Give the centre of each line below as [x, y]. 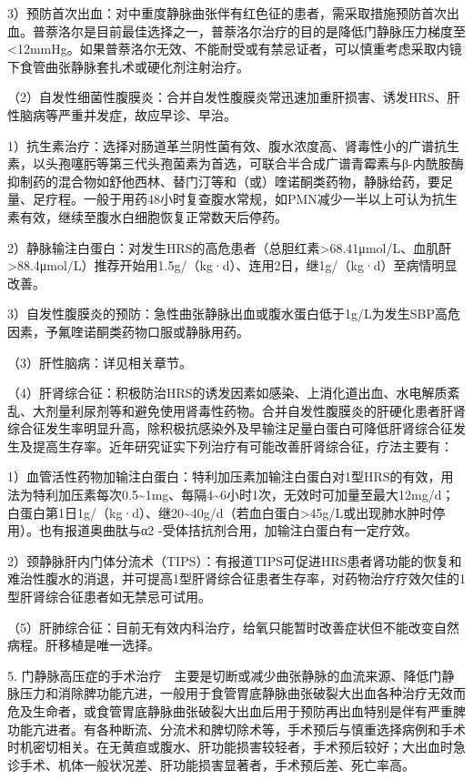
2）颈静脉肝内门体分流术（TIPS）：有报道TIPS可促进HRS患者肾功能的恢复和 [235, 560]
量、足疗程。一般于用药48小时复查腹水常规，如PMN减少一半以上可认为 [220, 199]
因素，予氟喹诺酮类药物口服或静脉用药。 [128, 331]
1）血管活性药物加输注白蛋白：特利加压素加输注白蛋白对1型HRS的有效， [224, 476]
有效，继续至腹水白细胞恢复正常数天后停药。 [153, 216]
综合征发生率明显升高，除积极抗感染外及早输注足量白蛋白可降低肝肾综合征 [230, 428]
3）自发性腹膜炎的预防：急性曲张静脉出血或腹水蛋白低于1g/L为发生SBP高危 [234, 314]
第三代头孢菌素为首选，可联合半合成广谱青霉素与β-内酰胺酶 [286, 163]
